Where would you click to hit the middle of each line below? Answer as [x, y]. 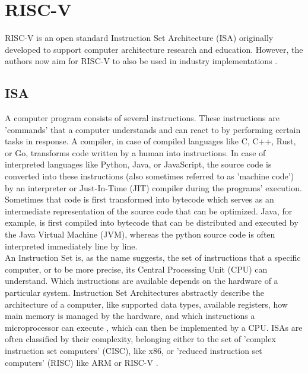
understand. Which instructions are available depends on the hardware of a [142, 281]
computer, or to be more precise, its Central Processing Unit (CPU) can [136, 269]
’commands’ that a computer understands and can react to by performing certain [153, 129]
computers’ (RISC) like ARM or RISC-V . [82, 362]
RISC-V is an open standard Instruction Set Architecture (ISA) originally [139, 38]
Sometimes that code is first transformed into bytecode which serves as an [139, 199]
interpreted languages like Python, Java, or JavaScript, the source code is [138, 164]
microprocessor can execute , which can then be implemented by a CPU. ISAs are [154, 327]
